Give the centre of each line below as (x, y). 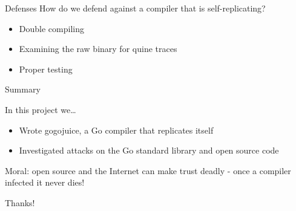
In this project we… (41, 109)
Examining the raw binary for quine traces (98, 49)
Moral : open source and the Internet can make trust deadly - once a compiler (148, 170)
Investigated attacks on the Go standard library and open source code (149, 150)
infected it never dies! (45, 182)
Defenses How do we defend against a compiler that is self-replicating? (135, 8)
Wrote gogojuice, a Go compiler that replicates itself (116, 130)
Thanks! (20, 202)
